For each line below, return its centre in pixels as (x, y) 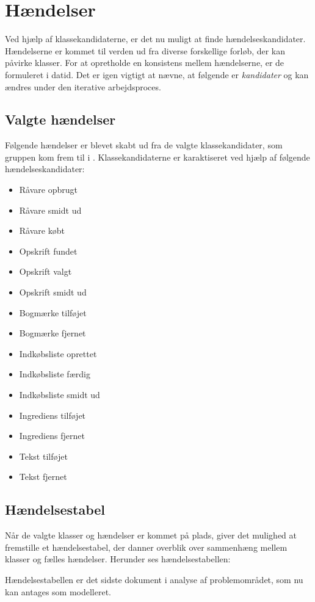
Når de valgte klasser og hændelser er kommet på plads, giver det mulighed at (151, 535)
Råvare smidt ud (50, 210)
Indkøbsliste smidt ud (60, 395)
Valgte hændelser (60, 119)
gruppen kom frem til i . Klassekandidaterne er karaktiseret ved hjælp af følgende (157, 157)
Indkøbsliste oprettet (58, 353)
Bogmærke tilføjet (53, 312)
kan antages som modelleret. (58, 591)
